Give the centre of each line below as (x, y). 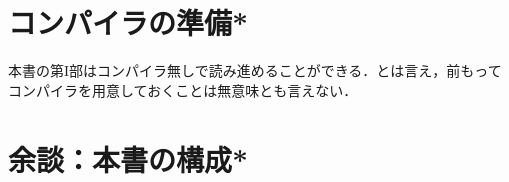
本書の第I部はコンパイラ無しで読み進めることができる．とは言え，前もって (255, 70)
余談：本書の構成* (128, 158)
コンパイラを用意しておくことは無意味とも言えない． (183, 89)
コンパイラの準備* (128, 22)
